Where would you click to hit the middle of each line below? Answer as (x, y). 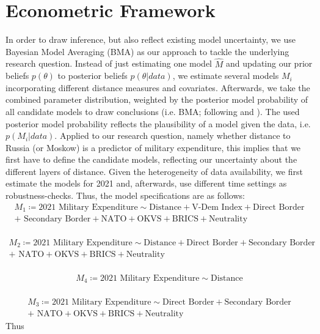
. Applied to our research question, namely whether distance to (173, 135)
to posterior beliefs (93, 76)
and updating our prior (269, 63)
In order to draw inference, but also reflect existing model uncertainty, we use (151, 39)
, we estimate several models (226, 76)
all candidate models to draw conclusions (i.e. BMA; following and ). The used (153, 111)
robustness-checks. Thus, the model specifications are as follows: (125, 195)
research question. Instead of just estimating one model (109, 63)
